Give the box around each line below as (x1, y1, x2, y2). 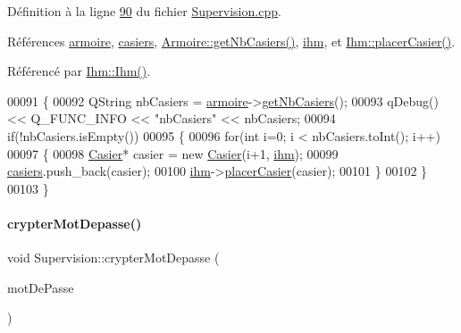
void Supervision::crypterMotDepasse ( (7, 248, 220, 267)
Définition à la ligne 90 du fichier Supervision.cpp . (7, 2, 281, 20)
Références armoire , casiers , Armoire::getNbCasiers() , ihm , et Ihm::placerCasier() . (7, 31, 456, 50)
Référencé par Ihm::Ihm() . (7, 62, 151, 80)
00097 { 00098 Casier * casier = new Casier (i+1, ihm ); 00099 (7, 144, 339, 162)
